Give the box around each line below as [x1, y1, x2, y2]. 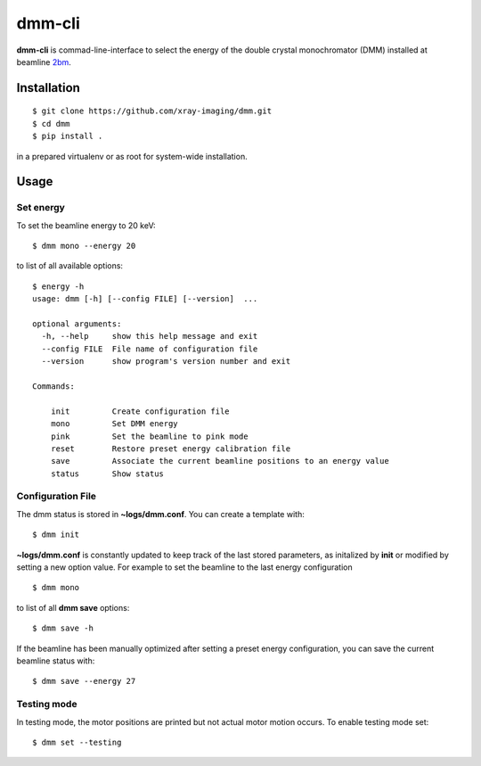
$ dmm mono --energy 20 [32, 241, 136, 251]
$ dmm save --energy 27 [32, 676, 136, 687]
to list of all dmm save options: [16, 602, 130, 613]
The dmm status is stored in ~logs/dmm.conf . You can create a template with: [16, 508, 305, 519]
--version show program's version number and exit [41, 357, 291, 367]
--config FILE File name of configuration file [41, 343, 258, 354]
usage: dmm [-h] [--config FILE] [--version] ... [32, 294, 258, 304]
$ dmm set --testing [32, 737, 122, 747]
